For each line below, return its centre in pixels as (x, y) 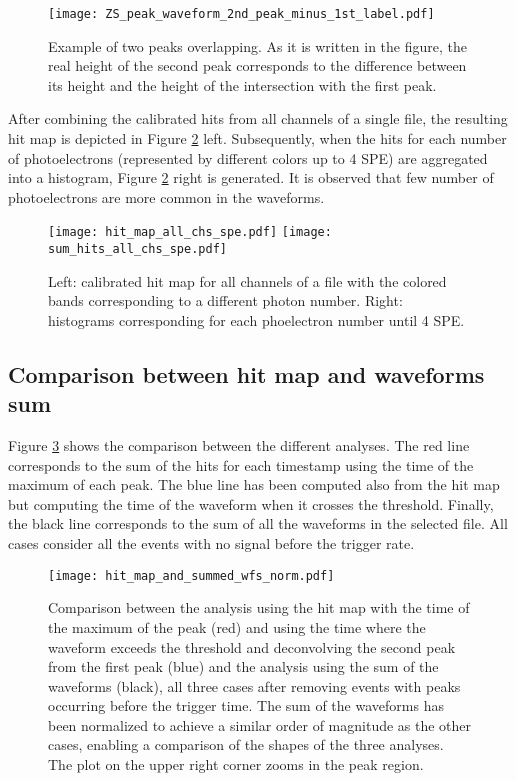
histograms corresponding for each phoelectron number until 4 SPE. (256, 319)
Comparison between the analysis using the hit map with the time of (259, 607)
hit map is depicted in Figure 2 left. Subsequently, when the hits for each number (257, 138)
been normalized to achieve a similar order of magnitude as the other (260, 724)
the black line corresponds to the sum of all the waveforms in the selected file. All (258, 523)
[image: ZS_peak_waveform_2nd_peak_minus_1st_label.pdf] (241, 14)
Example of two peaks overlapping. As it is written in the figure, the (257, 45)
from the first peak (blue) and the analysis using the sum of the (243, 666)
